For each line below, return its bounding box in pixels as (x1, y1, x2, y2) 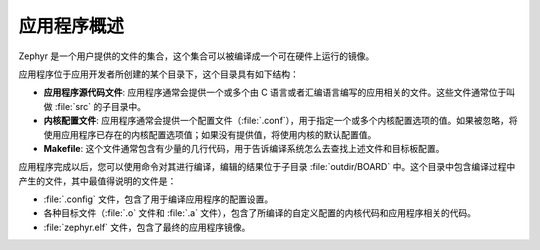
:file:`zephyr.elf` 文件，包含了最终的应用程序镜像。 (43, 221, 251, 233)
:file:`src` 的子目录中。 (54, 100, 147, 112)
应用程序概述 (18, 15, 125, 37)
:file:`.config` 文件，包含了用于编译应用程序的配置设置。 (43, 193, 274, 205)
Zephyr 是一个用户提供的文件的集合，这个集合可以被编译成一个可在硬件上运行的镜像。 (18, 50, 375, 62)
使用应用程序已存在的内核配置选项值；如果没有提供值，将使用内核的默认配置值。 (43, 128, 377, 140)
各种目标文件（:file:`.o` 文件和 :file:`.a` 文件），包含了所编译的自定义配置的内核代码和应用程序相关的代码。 (43, 207, 477, 219)
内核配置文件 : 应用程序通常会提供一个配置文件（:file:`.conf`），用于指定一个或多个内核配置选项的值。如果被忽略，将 (43, 115, 519, 127)
